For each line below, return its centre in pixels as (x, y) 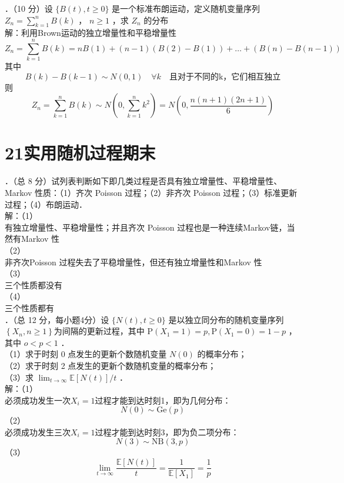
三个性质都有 (29, 307)
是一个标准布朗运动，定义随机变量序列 (186, 8)
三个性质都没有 (34, 284)
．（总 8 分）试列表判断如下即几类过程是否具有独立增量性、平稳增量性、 (143, 181)
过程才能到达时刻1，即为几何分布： (163, 400)
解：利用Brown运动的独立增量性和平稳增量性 (91, 33)
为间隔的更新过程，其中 (99, 331)
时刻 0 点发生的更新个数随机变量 (104, 354)
